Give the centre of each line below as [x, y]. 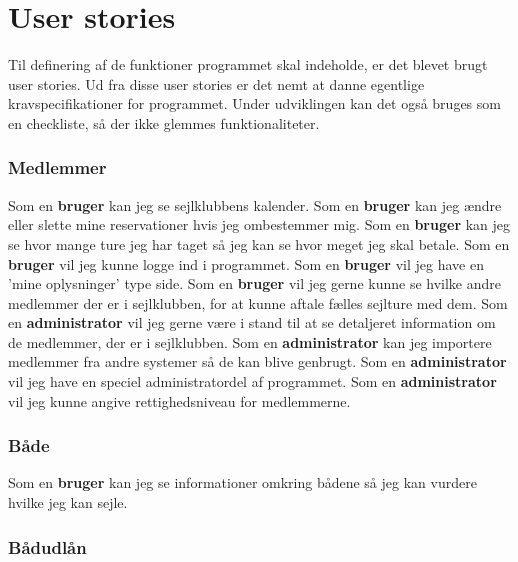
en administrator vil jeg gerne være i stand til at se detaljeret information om [252, 322]
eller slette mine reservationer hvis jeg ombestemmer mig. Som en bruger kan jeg [259, 224]
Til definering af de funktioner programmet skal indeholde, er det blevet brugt [248, 64]
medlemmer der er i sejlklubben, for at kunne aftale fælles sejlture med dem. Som [258, 302]
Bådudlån [47, 546]
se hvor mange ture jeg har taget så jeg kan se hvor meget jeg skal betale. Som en [259, 243]
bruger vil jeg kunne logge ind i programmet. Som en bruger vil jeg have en [246, 263]
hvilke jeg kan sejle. [68, 502]
